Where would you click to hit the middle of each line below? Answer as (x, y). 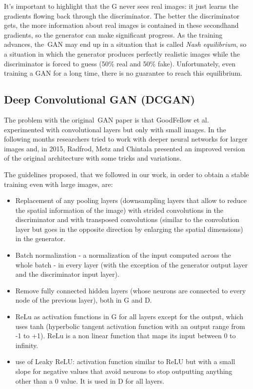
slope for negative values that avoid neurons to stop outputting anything (124, 371)
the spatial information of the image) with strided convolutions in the (119, 210)
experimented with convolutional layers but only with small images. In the (115, 129)
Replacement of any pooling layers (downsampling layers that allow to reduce (131, 200)
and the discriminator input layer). (67, 274)
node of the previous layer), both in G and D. (84, 300)
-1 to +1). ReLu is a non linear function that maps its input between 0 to (126, 336)
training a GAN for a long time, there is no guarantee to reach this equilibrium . (123, 73)
